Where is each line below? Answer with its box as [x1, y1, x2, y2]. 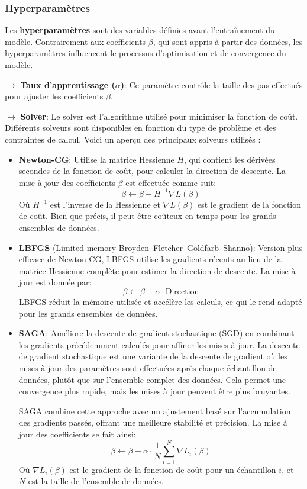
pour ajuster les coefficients [5, 90, 104, 102]
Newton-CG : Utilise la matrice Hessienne [18, 153, 174, 165]
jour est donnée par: [18, 276, 92, 288]
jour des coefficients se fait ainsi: [18, 427, 136, 440]
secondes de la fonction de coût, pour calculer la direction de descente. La [18, 165, 286, 177]
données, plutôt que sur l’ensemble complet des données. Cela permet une [18, 373, 286, 385]
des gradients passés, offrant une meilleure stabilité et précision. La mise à [18, 416, 287, 429]
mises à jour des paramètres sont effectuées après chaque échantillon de [18, 361, 277, 374]
